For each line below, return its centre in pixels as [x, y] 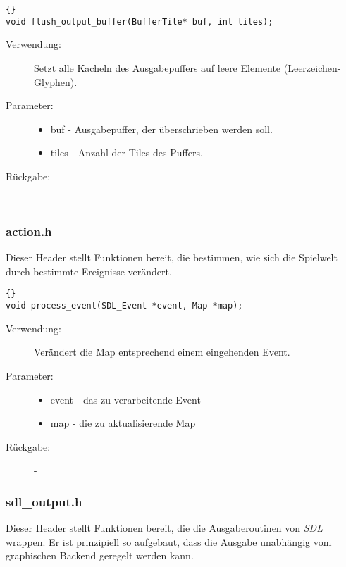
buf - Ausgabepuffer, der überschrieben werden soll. [161, 129]
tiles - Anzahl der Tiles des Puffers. [126, 152]
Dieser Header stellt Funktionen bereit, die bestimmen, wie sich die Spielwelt [172, 257]
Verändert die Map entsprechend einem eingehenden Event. [162, 352]
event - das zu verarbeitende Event [125, 399]
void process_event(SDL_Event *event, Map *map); [124, 306]
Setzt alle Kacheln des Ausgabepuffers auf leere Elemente [157, 67]
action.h [29, 231]
